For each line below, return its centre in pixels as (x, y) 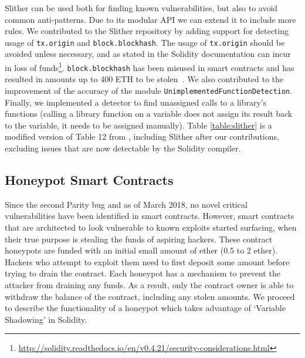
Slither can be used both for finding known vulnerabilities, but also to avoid (141, 8)
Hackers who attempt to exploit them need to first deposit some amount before (147, 261)
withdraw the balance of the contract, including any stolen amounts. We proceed (150, 296)
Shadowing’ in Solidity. (46, 319)
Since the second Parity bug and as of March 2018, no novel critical (126, 204)
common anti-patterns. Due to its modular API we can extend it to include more (150, 19)
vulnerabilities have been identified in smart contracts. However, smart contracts (150, 216)
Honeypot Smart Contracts (89, 179)
